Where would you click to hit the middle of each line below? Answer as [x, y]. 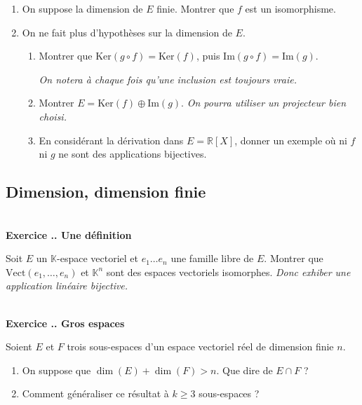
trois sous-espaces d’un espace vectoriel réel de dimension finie [200, 346]
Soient [19, 346]
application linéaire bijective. [67, 286]
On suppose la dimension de [82, 8]
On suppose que [56, 370]
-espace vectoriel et [98, 258]
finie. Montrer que [195, 8]
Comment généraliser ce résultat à [95, 393]
